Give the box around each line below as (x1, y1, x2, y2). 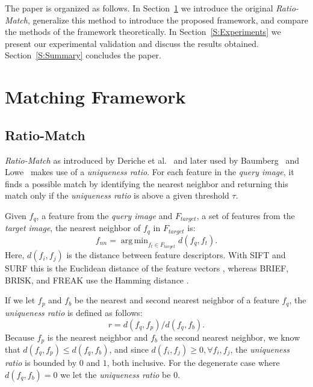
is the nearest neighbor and (47, 330, 148, 343)
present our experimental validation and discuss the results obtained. (5, 37, 259, 49)
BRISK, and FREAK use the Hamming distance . (5, 273, 189, 286)
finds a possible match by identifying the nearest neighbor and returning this (5, 177, 288, 190)
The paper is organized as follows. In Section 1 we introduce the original (5, 2, 273, 14)
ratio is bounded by (5, 356, 77, 368)
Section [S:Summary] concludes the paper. (5, 49, 161, 61)
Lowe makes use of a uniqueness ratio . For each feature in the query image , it (5, 166, 294, 178)
